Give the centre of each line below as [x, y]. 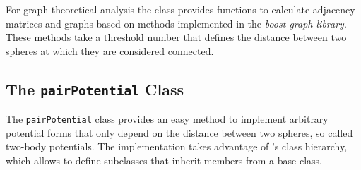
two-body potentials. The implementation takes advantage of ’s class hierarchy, [177, 146]
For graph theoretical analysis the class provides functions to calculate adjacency [180, 9]
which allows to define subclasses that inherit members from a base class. [164, 160]
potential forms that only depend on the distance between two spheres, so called [179, 132]
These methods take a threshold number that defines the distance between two [176, 37]
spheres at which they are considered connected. [110, 50]
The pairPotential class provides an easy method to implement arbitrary [167, 119]
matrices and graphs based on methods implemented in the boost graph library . [176, 23]
